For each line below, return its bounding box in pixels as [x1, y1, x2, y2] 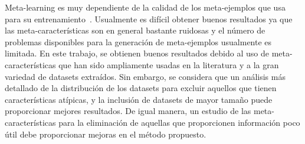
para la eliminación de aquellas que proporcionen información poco [58, 116, 300, 128]
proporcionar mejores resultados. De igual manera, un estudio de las [5, 105, 251, 117]
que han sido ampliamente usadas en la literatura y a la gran [58, 58, 279, 71]
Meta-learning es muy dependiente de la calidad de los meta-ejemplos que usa [5, 1, 286, 13]
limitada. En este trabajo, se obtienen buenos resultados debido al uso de [5, 47, 269, 59]
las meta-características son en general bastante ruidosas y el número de [5, 24, 265, 36]
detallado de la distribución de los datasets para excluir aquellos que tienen [5, 82, 277, 94]
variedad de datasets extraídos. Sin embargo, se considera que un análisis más [5, 70, 286, 82]
